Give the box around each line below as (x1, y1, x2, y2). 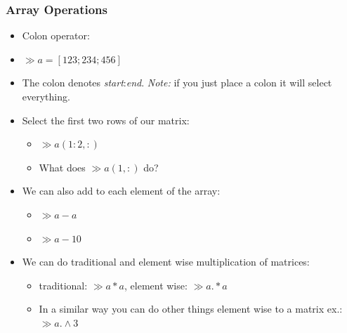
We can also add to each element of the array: (22, 183, 221, 198)
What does (39, 159, 86, 174)
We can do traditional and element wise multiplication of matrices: (22, 254, 310, 269)
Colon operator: (22, 28, 90, 43)
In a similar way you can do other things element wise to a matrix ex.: (39, 301, 343, 316)
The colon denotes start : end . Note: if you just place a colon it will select (22, 75, 332, 90)
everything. (22, 89, 70, 103)
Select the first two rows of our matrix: (22, 112, 190, 127)
